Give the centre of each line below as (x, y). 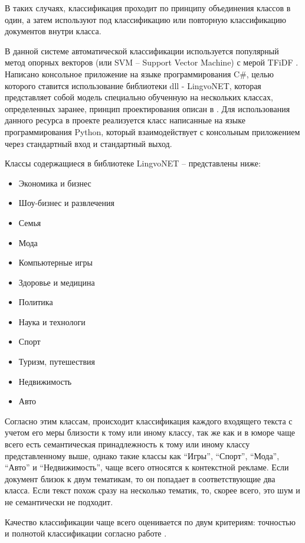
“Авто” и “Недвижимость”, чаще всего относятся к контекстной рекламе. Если (147, 467)
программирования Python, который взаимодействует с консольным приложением (152, 131)
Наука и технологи (52, 321)
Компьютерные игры (55, 262)
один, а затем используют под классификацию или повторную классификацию (145, 19)
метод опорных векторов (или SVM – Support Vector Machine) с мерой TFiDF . (152, 62)
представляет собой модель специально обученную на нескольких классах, (139, 97)
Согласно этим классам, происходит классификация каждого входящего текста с (149, 421)
